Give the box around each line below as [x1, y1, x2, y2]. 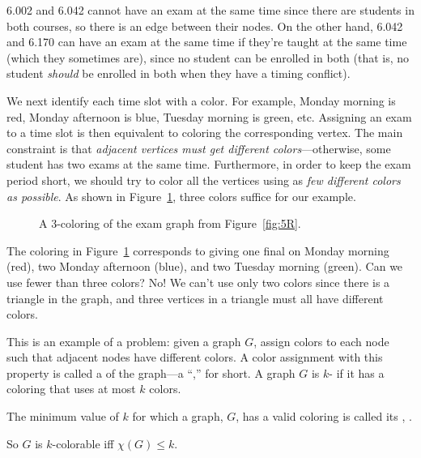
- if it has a [329, 364, 385, 381]
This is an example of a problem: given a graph [6, 332, 241, 349]
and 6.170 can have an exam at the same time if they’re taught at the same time [6, 33, 407, 50]
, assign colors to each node [253, 332, 389, 349]
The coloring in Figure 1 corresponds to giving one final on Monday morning [6, 242, 389, 259]
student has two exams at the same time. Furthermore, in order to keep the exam [6, 156, 411, 173]
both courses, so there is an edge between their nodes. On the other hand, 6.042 [6, 17, 403, 34]
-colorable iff [52, 434, 114, 452]
